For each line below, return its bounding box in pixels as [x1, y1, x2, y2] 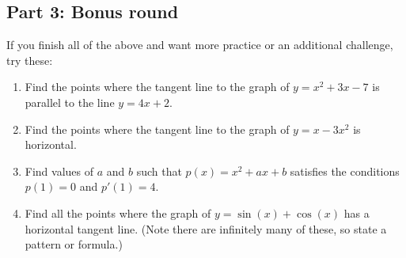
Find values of [25, 162, 94, 179]
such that [136, 162, 182, 179]
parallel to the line [25, 93, 115, 110]
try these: [6, 51, 53, 68]
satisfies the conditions [290, 162, 400, 179]
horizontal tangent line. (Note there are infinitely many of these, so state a [25, 220, 387, 237]
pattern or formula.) [25, 236, 123, 252]
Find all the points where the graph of [25, 204, 211, 221]
